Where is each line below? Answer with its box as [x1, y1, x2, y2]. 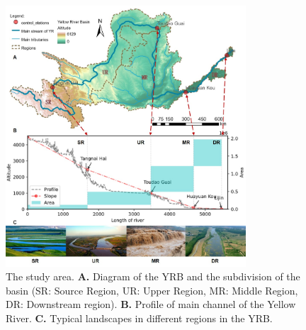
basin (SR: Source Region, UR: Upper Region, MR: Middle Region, [6, 282, 298, 297]
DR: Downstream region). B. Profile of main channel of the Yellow [6, 297, 296, 312]
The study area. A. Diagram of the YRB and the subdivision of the [6, 269, 300, 284]
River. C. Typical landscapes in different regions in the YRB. [6, 310, 273, 325]
